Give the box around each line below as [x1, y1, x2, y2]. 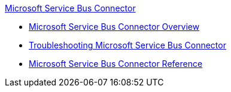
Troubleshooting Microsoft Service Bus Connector [29, 40, 226, 50]
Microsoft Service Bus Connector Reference [29, 59, 203, 69]
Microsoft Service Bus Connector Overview [29, 22, 200, 32]
